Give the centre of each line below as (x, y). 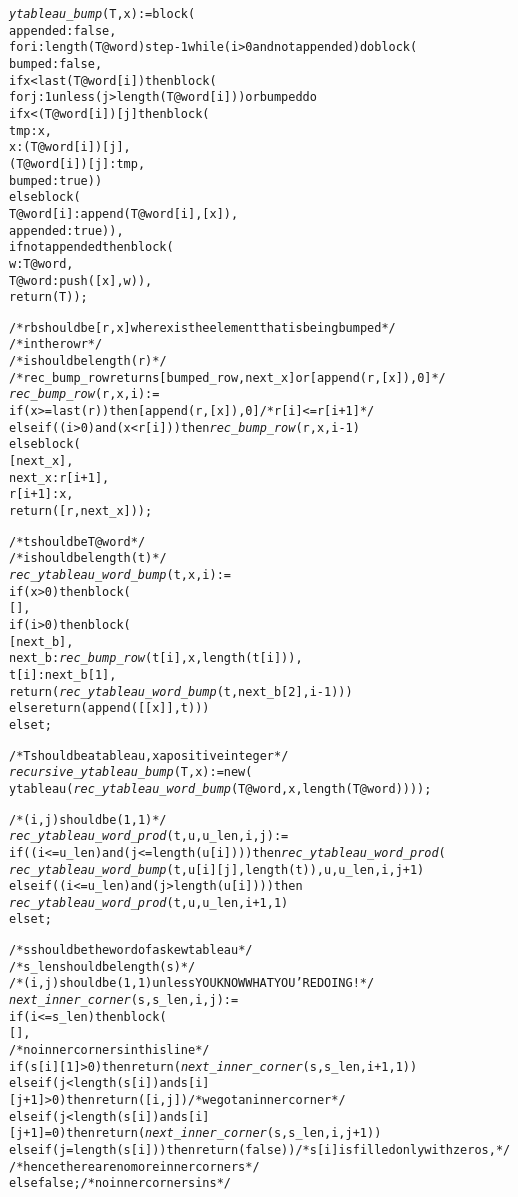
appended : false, (63, 30)
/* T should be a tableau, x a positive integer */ (149, 755)
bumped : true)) (56, 180)
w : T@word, (41, 263)
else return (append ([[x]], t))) (109, 708)
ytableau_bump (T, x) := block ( (102, 14)
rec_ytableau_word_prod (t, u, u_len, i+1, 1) (149, 902)
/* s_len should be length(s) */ (102, 966)
